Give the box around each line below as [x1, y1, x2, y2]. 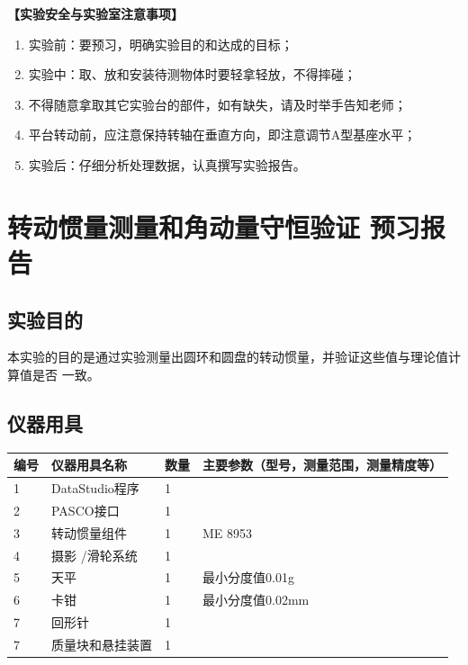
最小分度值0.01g [202, 568, 294, 587]
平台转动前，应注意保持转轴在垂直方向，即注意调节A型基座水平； [28, 125, 417, 144]
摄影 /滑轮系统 [51, 545, 138, 564]
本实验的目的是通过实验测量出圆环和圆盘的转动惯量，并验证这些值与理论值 [7, 347, 448, 366]
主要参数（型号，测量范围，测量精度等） [202, 455, 442, 474]
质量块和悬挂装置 [51, 634, 152, 653]
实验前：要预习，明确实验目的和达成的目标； [28, 34, 293, 53]
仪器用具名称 [51, 455, 127, 474]
